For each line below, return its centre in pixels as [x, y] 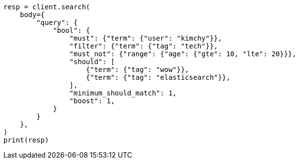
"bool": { [72, 30]
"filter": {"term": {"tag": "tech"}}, [144, 46]
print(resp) [26, 140]
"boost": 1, [92, 101]
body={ [32, 15]
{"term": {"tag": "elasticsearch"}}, [158, 77]
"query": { [57, 23]
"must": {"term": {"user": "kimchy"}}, [146, 38]
